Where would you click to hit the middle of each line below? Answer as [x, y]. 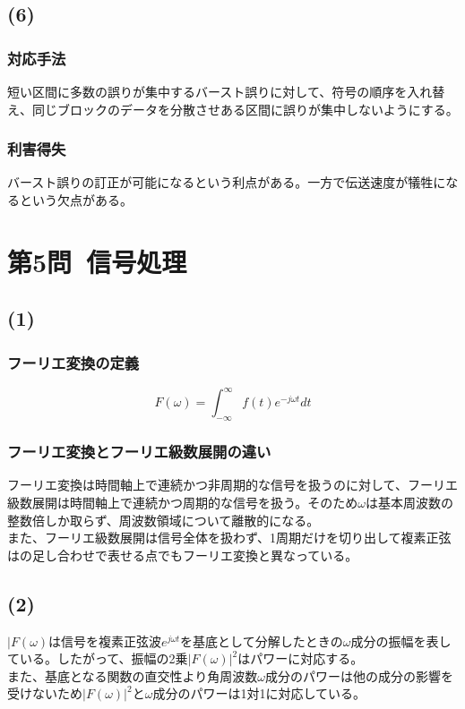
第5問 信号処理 [97, 261]
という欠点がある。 [76, 200]
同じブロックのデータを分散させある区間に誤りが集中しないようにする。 [245, 109]
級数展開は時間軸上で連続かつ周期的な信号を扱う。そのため [183, 503]
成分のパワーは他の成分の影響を [360, 675]
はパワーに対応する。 [301, 658]
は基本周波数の [409, 503]
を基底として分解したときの [262, 641]
